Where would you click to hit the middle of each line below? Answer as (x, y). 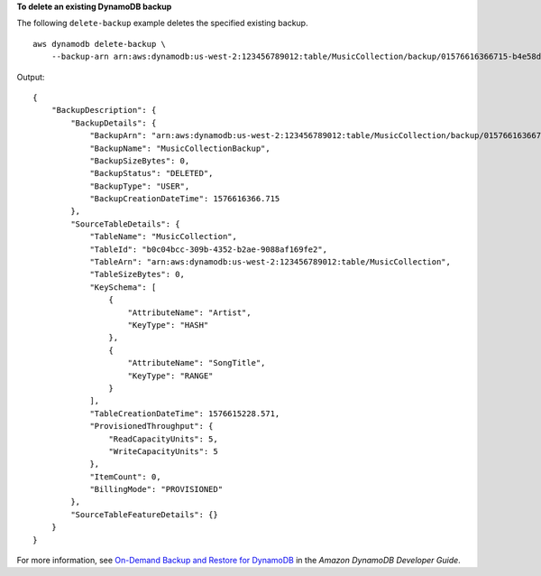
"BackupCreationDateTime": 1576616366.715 (185, 199)
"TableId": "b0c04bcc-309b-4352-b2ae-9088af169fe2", (209, 249)
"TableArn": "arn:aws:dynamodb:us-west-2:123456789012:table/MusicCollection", (270, 262)
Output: (31, 77)
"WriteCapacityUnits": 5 (163, 451)
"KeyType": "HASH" (168, 325)
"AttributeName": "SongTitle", (197, 363)
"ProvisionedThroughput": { (151, 426)
